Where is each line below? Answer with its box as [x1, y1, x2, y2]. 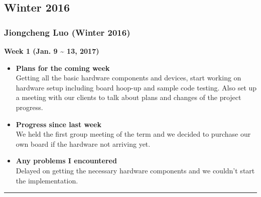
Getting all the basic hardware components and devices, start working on [16, 72, 241, 83]
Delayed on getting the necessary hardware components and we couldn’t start [16, 165, 255, 175]
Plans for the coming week [16, 62, 110, 73]
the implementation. [16, 175, 78, 185]
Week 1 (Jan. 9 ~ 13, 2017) [4, 46, 99, 56]
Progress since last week [16, 119, 101, 129]
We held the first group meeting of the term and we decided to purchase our [16, 129, 251, 139]
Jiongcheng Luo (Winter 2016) [4, 26, 130, 38]
